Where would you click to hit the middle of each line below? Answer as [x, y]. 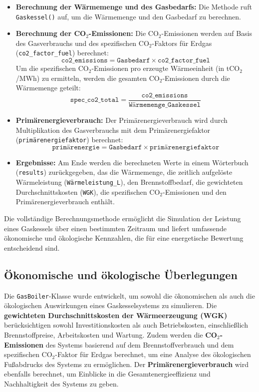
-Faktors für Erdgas [182, 43]
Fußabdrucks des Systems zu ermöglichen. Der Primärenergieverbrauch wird [127, 364]
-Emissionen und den [194, 192]
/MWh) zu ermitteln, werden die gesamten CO [88, 78]
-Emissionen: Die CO [124, 33]
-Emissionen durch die [196, 78]
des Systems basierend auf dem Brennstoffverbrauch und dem [140, 344]
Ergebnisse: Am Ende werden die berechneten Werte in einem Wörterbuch [132, 162]
